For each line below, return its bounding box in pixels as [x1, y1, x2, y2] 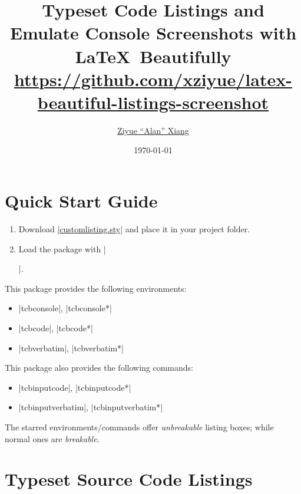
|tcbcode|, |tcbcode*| [18, 321, 93, 334]
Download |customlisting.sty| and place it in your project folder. [18, 223, 250, 235]
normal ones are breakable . [5, 432, 100, 444]
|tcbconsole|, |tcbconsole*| [18, 302, 112, 314]
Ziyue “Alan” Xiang [117, 124, 189, 136]
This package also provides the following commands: [5, 361, 193, 374]
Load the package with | [18, 242, 106, 255]
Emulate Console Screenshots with [9, 21, 297, 45]
